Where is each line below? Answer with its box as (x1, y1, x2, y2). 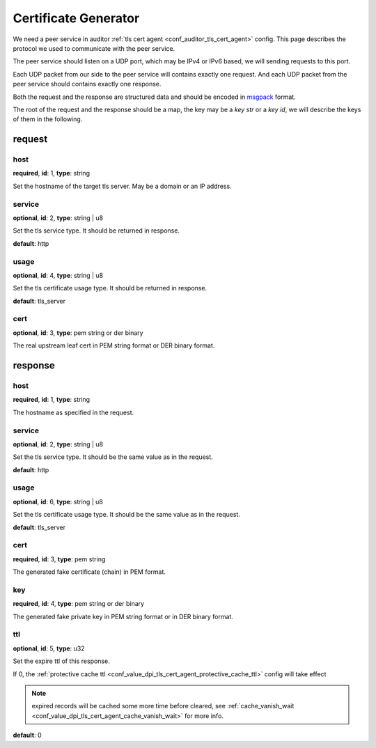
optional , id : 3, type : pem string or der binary (13, 328, 143, 337)
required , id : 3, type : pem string (13, 554, 106, 563)
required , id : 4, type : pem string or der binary (13, 600, 145, 608)
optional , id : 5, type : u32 (13, 644, 85, 653)
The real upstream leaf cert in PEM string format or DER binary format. (13, 341, 215, 350)
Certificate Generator (13, 10, 140, 26)
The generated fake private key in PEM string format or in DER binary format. (13, 612, 233, 621)
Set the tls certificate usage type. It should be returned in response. (13, 284, 207, 293)
